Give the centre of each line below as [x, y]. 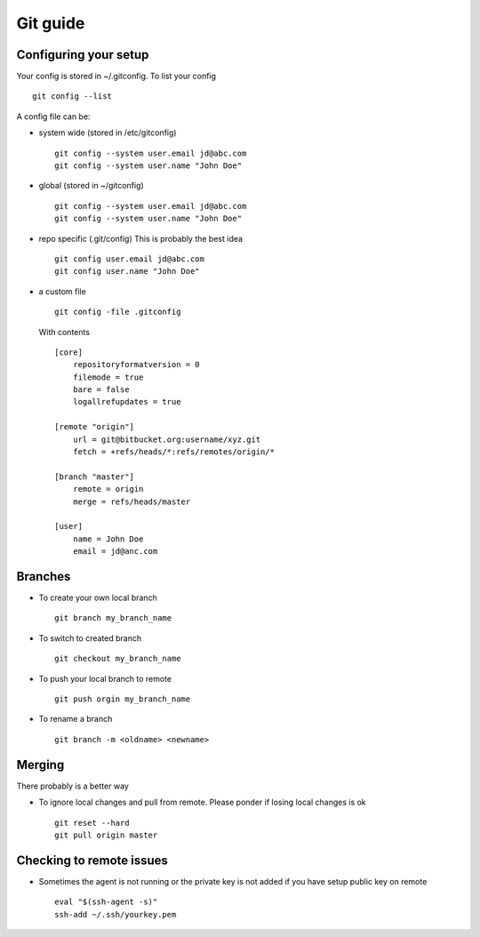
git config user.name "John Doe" [127, 272]
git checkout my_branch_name [118, 659]
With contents [64, 332]
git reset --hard [92, 823]
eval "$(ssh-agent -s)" [106, 902]
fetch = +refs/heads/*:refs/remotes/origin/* [174, 452]
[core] [69, 352]
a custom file [62, 291]
